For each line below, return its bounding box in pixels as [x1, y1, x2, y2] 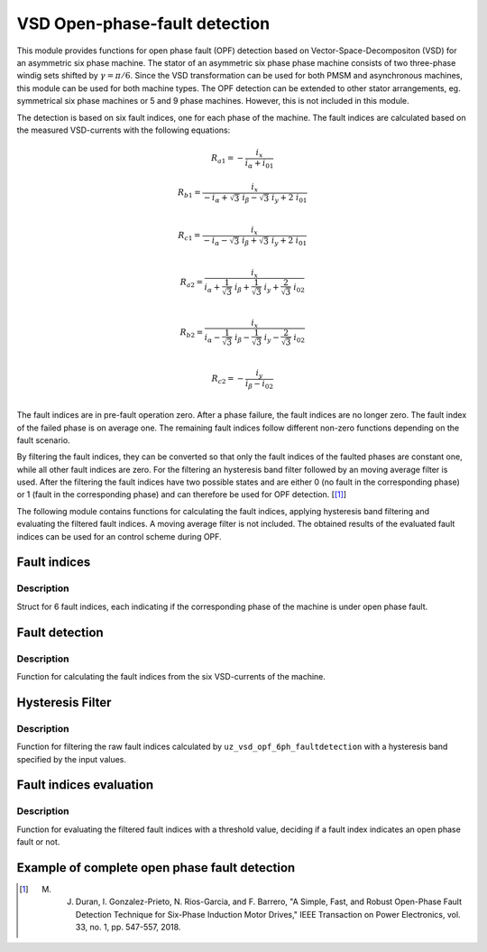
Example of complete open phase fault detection [16, 860, 296, 875]
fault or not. [16, 836, 60, 847]
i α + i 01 [244, 158, 274, 171]
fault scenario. [16, 434, 71, 446]
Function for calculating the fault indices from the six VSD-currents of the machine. [16, 670, 326, 681]
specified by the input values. [16, 753, 126, 764]
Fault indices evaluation [16, 777, 154, 793]
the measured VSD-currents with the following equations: [16, 125, 231, 135]
